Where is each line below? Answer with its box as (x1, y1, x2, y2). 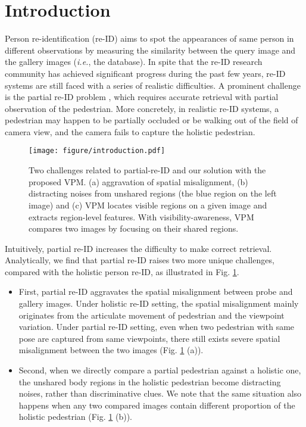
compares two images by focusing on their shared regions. (29, 222, 239, 235)
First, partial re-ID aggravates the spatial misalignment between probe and (18, 285, 293, 298)
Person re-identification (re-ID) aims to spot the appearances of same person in (5, 32, 294, 45)
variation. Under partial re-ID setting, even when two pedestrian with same (18, 320, 295, 333)
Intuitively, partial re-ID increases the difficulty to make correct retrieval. (5, 242, 272, 254)
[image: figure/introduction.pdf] (29, 147, 166, 155)
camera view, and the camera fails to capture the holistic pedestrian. (5, 125, 255, 138)
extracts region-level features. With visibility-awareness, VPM (29, 210, 254, 223)
